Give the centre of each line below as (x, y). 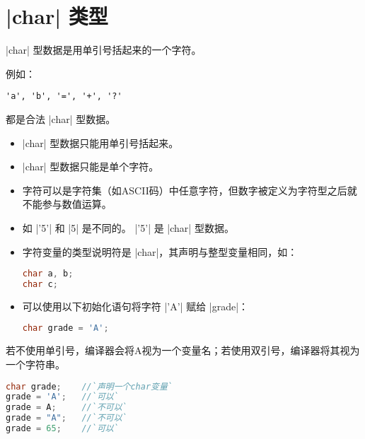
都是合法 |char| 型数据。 (61, 118)
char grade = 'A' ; (65, 328)
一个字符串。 (35, 364)
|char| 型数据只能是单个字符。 (91, 166)
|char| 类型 (57, 16)
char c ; (40, 284)
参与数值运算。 (77, 204)
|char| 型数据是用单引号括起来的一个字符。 (104, 50)
